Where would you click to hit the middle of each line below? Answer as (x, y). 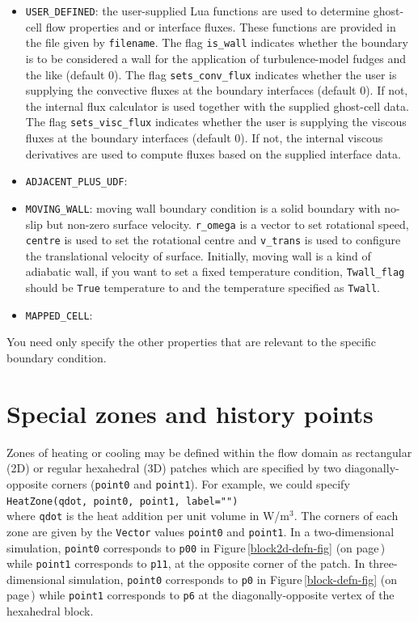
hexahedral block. (50, 611)
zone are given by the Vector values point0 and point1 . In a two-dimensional (201, 531)
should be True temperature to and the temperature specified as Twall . (203, 288)
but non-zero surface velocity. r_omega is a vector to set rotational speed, (228, 224)
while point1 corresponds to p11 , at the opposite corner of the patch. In (186, 563)
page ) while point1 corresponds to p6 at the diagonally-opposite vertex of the (201, 595)
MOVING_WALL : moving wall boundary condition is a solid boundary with (203, 207)
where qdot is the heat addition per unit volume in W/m (148, 516)
